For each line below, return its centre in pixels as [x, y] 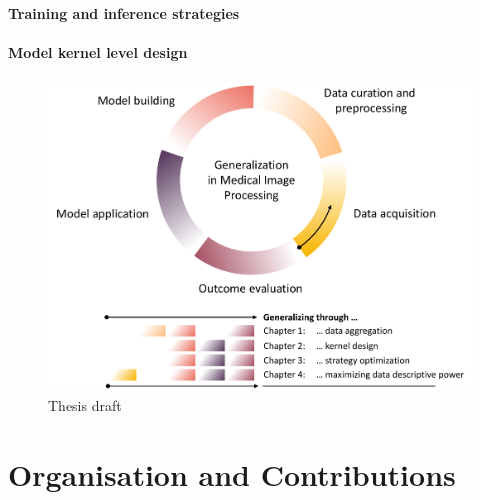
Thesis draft [85, 405]
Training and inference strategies [124, 12]
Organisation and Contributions [232, 473]
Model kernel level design [98, 51]
